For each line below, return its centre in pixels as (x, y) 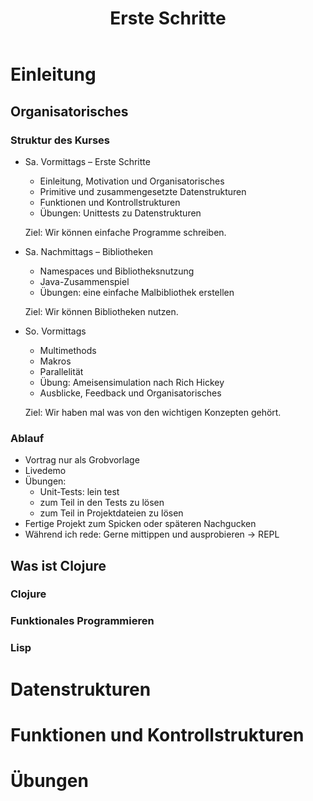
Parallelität (61, 371)
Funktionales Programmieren (82, 621)
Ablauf (27, 438)
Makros (55, 361)
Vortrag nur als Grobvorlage (82, 460)
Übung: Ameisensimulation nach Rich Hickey (132, 382)
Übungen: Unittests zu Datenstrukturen (120, 213)
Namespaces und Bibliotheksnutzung (117, 271)
